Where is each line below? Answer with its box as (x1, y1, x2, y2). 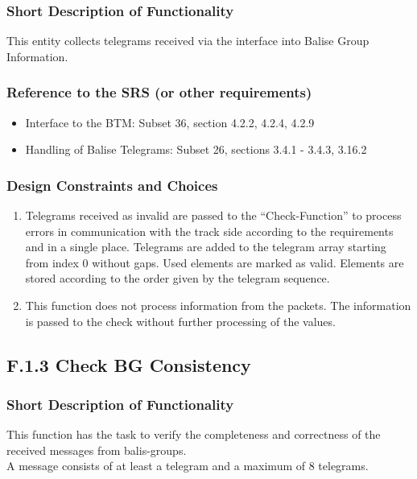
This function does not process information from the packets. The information (25, 297, 411, 313)
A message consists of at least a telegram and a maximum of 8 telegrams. (6, 457, 369, 474)
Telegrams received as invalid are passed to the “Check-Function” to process (25, 207, 402, 224)
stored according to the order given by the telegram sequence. (25, 270, 330, 287)
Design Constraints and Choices (6, 175, 218, 195)
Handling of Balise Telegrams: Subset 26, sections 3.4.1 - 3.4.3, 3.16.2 (25, 141, 367, 158)
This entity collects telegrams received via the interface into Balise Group (6, 32, 370, 49)
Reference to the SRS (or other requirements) (6, 82, 312, 102)
